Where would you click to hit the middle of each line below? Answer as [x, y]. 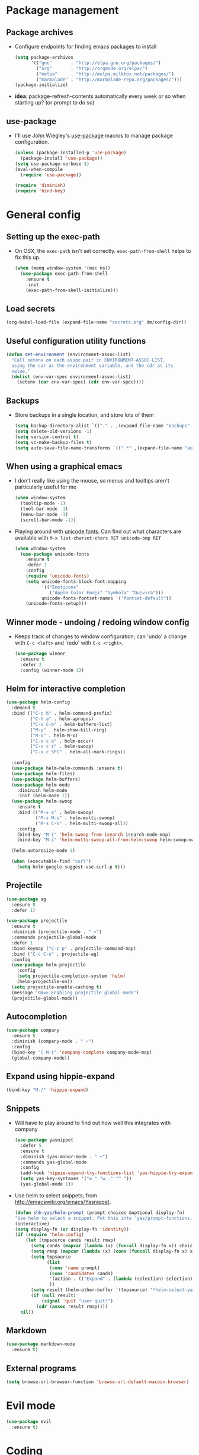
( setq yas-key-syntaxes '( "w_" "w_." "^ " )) [76, 1179]
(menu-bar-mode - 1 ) [44, 514]
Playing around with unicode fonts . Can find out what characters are [98, 531]
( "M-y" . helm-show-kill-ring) [69, 730]
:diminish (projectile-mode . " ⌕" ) [57, 932]
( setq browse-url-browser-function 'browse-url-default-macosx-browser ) [98, 1382]
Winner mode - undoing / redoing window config [98, 622]
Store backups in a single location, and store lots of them [84, 415]
